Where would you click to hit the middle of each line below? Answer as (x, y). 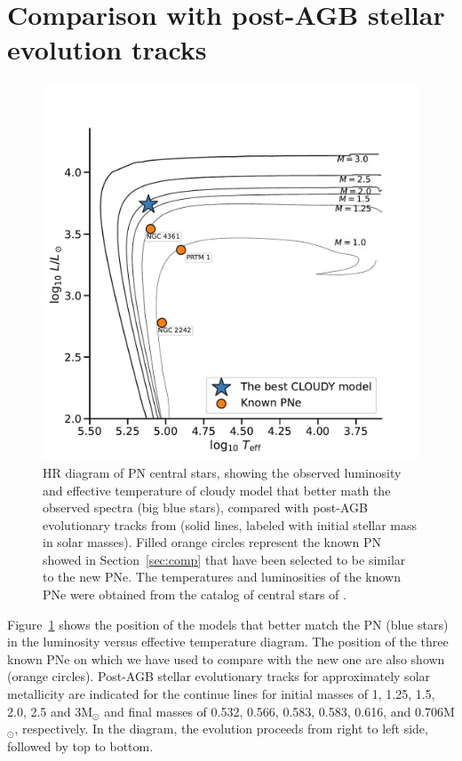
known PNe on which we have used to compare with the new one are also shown (226, 658)
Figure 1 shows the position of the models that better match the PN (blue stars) (228, 624)
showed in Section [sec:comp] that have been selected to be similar (224, 559)
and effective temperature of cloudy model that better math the (217, 490)
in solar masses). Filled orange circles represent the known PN (212, 542)
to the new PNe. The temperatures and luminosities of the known (222, 577)
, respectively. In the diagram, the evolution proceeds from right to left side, (221, 729)
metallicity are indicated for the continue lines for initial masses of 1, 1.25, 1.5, (221, 694)
